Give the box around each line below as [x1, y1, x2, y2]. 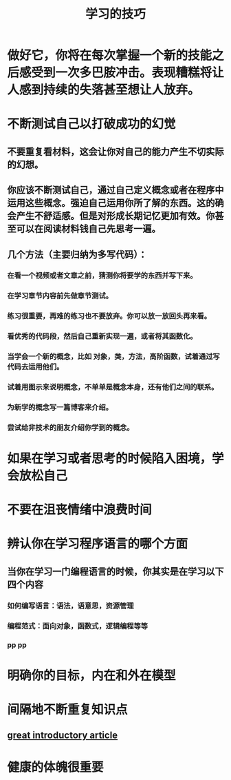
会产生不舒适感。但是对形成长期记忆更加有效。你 [7, 210, 215, 222]
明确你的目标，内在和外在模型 [7, 668, 177, 683]
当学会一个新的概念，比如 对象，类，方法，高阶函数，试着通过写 [7, 352, 220, 362]
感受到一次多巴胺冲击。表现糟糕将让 [19, 65, 225, 81]
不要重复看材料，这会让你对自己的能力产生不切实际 [7, 145, 224, 157]
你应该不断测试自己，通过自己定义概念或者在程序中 [7, 184, 224, 196]
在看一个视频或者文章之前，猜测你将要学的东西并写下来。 [7, 271, 197, 280]
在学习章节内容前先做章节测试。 [7, 291, 113, 300]
